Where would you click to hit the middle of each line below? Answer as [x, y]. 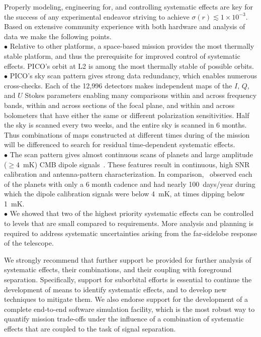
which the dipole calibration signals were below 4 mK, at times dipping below [124, 194]
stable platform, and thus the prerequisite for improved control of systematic [122, 55]
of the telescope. [29, 243]
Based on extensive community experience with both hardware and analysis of [125, 26]
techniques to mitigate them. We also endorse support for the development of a [126, 299]
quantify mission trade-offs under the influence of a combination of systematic [124, 319]
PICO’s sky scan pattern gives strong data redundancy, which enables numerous [133, 76]
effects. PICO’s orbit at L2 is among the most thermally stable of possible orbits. [129, 66]
